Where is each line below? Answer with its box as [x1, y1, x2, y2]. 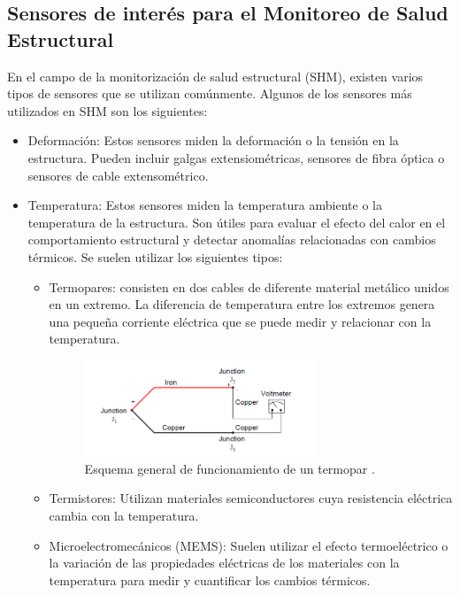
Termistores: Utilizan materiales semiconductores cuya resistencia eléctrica [49, 489, 453, 507]
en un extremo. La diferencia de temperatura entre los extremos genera [49, 295, 435, 313]
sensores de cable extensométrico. [27, 166, 209, 184]
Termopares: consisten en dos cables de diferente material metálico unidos [49, 277, 449, 296]
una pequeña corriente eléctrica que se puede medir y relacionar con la [49, 312, 432, 330]
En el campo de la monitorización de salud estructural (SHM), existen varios [7, 66, 424, 85]
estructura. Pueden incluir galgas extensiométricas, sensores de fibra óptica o [27, 148, 445, 166]
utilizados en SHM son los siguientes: [7, 101, 208, 120]
